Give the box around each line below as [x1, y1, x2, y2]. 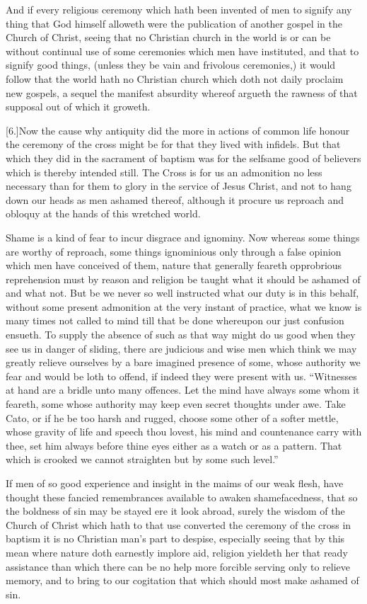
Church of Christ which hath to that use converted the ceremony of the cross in [6, 517, 351, 532]
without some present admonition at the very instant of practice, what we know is [6, 299, 362, 314]
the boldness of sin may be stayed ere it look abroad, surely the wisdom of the [6, 503, 345, 518]
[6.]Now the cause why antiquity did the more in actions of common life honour [6, 122, 350, 137]
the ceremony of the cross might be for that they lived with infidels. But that [6, 137, 341, 152]
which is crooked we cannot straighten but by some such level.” [6, 452, 279, 467]
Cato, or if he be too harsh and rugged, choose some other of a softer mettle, [6, 410, 339, 425]
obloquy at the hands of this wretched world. [6, 206, 201, 221]
